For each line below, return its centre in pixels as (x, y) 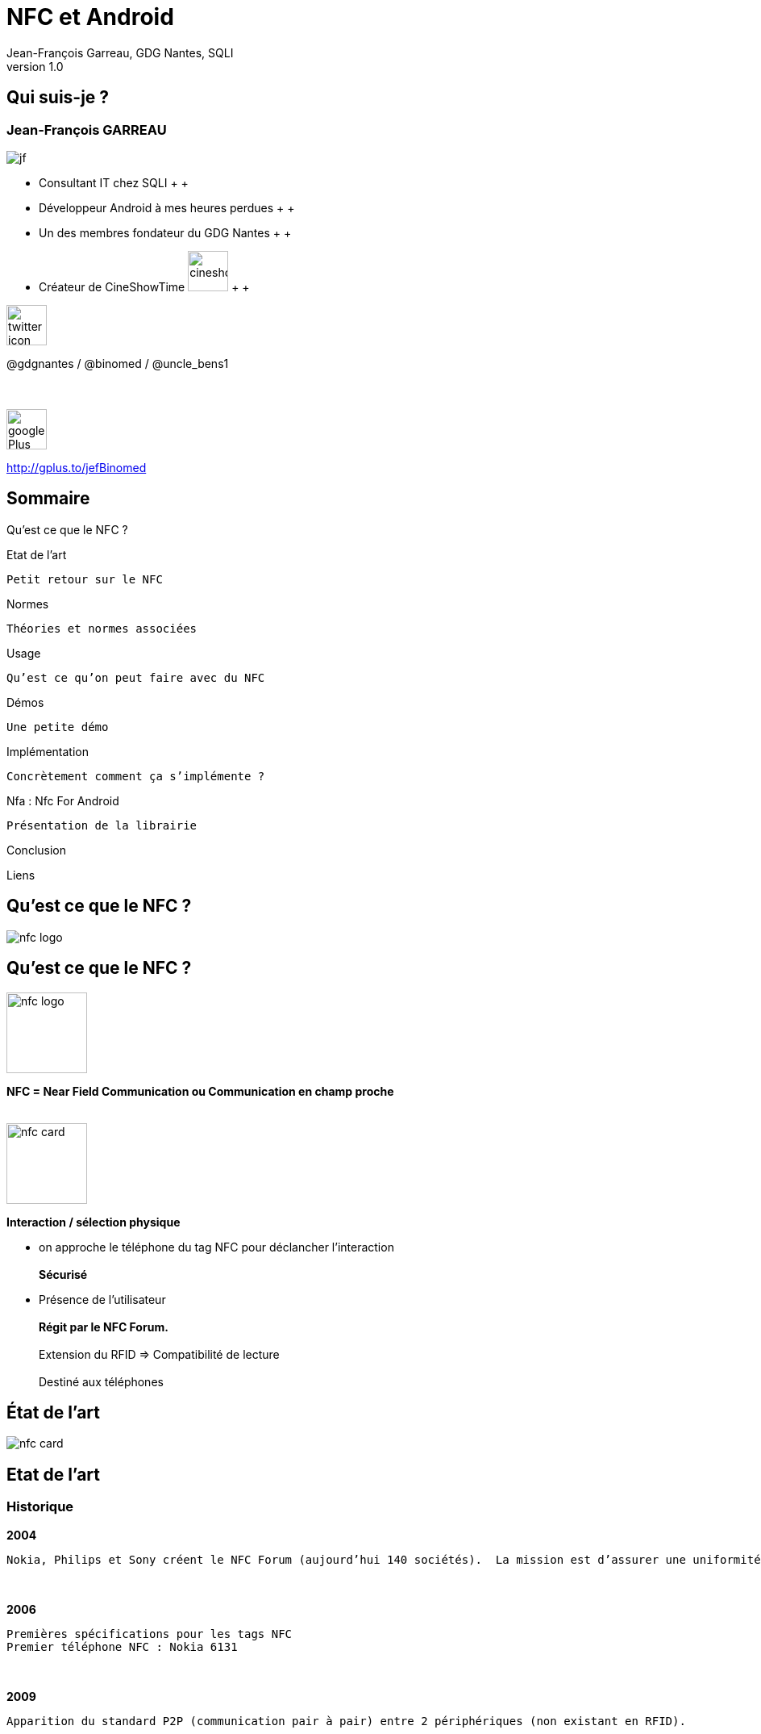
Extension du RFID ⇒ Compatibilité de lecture (159, 1354)
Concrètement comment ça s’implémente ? (136, 776)
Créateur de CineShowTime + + (144, 286)
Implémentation (48, 751)
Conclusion (37, 850)
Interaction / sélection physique (94, 1222)
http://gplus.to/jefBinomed (77, 467)
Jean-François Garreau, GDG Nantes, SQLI (120, 52)
